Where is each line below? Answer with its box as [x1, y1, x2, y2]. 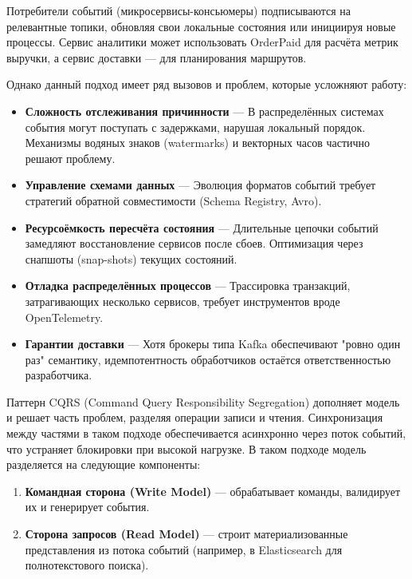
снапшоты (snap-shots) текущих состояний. [25, 250, 237, 267]
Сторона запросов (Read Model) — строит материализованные [25, 525, 348, 542]
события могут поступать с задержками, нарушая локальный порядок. [25, 118, 366, 135]
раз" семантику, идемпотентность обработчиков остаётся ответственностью [25, 351, 391, 367]
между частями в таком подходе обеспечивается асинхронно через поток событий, [6, 425, 406, 442]
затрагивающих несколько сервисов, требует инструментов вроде [25, 292, 340, 309]
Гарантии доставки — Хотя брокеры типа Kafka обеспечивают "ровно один [25, 335, 401, 352]
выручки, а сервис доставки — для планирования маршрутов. [6, 49, 307, 65]
